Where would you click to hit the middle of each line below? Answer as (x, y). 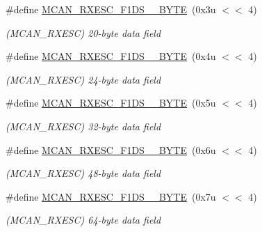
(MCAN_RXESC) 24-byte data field (83, 79)
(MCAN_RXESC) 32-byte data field (83, 126)
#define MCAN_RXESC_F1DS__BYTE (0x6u (111, 149)
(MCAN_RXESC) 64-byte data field (83, 220)
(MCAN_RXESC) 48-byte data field (83, 173)
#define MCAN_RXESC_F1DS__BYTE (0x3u (111, 9)
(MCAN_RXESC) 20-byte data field (83, 32)
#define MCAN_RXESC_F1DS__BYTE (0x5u (111, 103)
